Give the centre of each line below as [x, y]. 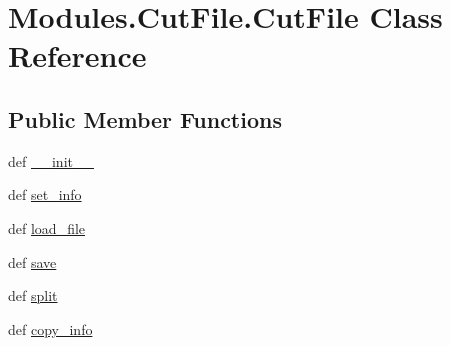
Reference [77, 55]
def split [33, 295]
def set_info [45, 194]
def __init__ [51, 160]
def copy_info [50, 328]
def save [32, 261]
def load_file [47, 227]
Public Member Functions [145, 118]
